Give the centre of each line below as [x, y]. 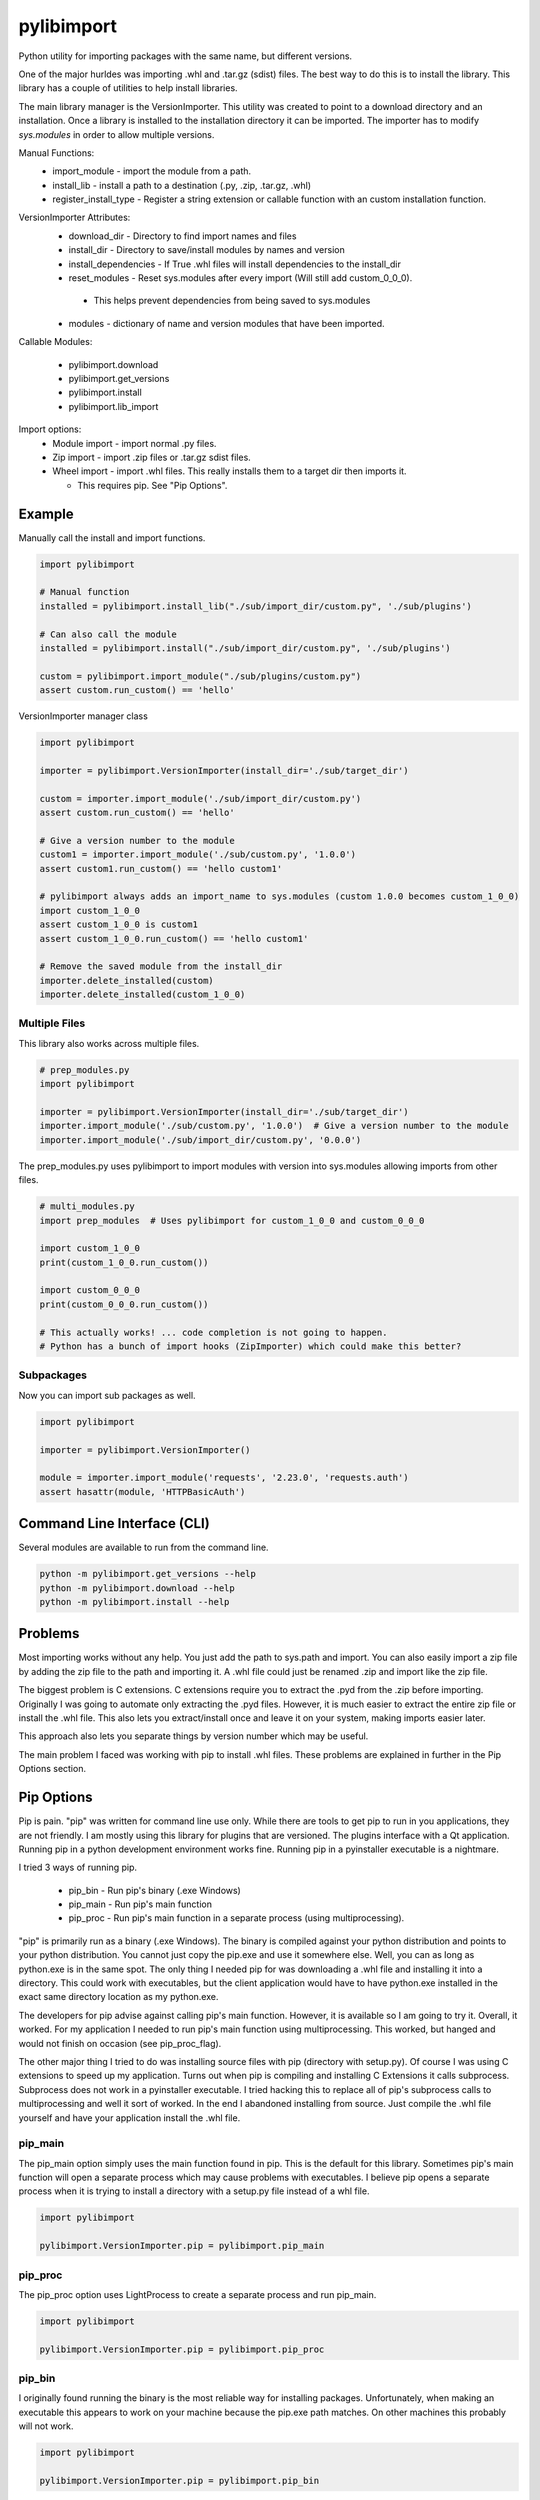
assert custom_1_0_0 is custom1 [119, 924]
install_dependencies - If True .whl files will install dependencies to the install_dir [235, 264]
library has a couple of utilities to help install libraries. [128, 88]
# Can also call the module [108, 634]
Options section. [52, 1769]
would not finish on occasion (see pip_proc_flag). [120, 2043]
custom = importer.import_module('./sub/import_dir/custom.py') [200, 798]
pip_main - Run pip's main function [140, 1904]
